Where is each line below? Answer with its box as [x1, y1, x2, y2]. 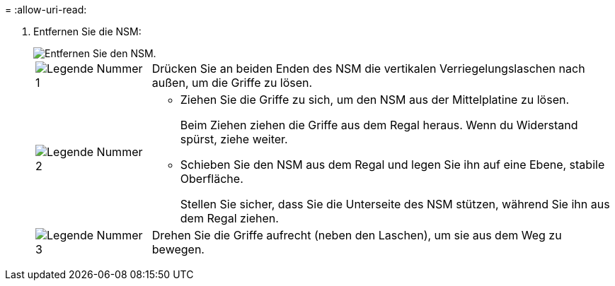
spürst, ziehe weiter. [180, 132, 288, 146]
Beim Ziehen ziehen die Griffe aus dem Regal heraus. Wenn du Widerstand [180, 118, 578, 132]
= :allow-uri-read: [5, 4, 87, 16]
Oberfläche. [180, 172, 243, 186]
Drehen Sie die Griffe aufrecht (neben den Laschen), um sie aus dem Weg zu [151, 228, 562, 242]
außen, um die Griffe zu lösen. [151, 76, 313, 90]
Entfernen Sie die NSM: [33, 25, 142, 37]
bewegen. [151, 242, 205, 256]
